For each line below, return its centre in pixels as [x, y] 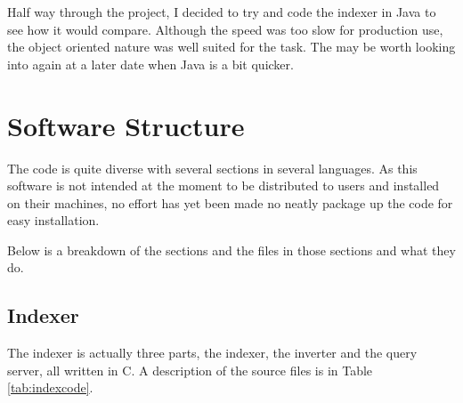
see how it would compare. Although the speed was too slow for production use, [225, 29]
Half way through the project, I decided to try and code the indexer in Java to [222, 12]
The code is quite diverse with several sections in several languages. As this [212, 168]
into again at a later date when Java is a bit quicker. [150, 64]
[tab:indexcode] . [50, 387]
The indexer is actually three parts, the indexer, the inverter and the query [212, 353]
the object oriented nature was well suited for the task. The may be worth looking [231, 47]
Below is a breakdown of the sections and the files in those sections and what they [231, 250]
